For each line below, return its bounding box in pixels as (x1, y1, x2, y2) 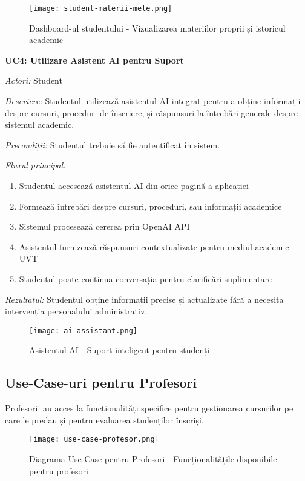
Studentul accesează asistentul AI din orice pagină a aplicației (19, 179, 249, 191)
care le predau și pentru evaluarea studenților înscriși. (5, 413, 204, 426)
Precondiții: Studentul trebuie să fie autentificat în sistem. (5, 138, 220, 151)
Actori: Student (5, 74, 62, 87)
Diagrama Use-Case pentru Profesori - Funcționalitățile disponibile (29, 453, 277, 465)
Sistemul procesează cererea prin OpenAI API (19, 220, 190, 233)
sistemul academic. (5, 118, 74, 131)
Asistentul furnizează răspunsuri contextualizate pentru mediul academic (19, 240, 289, 253)
